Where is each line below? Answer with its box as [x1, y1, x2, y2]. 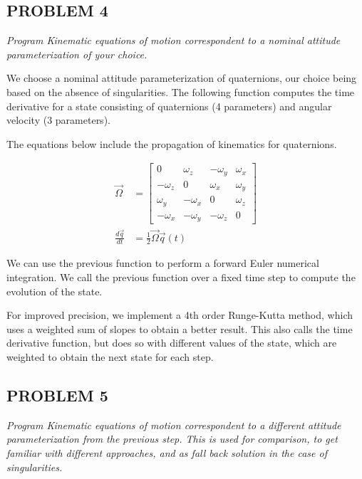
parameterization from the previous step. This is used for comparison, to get [6, 431, 338, 446]
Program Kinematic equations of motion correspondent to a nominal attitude [6, 33, 341, 48]
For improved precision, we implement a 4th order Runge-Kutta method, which [6, 307, 353, 322]
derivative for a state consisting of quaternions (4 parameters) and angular [6, 98, 332, 113]
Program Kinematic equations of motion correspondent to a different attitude [6, 417, 341, 432]
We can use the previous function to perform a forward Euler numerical [6, 256, 319, 270]
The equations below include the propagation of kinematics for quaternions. [6, 136, 337, 151]
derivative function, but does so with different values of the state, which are [6, 335, 337, 350]
